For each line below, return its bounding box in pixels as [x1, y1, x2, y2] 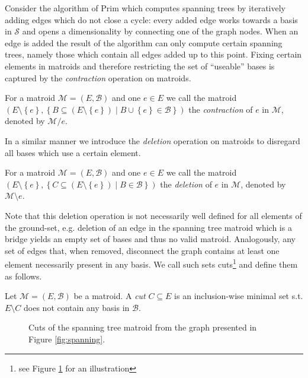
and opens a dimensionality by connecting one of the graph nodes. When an [22, 25, 299, 37]
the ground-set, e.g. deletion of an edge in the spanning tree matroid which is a [5, 221, 292, 233]
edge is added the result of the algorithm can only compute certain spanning [5, 36, 283, 49]
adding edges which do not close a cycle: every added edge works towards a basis [5, 13, 298, 26]
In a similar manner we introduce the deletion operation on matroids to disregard [5, 134, 300, 147]
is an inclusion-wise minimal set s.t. [174, 290, 303, 302]
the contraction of [188, 103, 253, 115]
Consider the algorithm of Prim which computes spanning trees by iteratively [5, 2, 285, 14]
